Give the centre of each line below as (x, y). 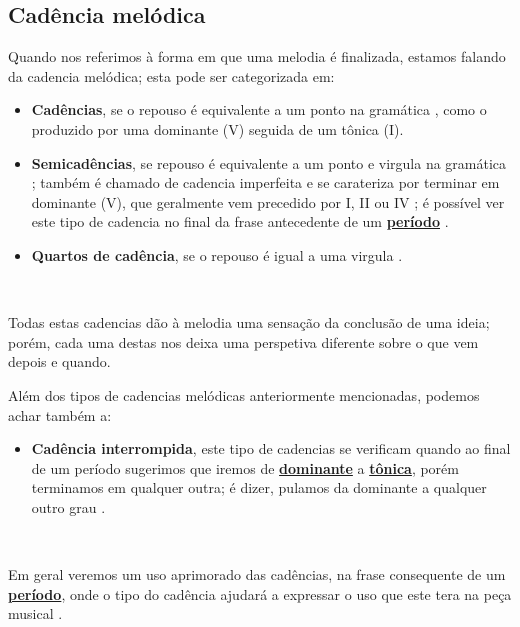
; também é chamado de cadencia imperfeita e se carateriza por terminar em (265, 182)
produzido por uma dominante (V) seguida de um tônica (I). (217, 128)
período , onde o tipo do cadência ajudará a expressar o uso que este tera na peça (260, 593)
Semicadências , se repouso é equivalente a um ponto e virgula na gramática (269, 162)
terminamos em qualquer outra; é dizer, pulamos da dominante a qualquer (259, 487)
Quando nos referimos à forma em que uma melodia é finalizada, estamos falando (257, 56)
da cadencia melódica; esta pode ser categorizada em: (171, 75)
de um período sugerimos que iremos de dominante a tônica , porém (245, 467)
